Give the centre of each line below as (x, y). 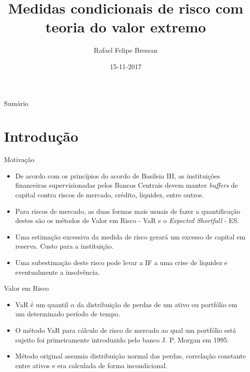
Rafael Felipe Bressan (126, 50)
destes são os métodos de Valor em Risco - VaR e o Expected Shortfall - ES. (127, 220)
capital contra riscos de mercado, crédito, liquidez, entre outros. (110, 194)
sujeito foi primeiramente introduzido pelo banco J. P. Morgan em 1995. (122, 339)
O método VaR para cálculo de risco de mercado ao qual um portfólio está (126, 330)
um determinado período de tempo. (68, 314)
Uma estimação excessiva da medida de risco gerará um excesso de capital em (130, 236)
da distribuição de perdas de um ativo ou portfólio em (157, 304)
